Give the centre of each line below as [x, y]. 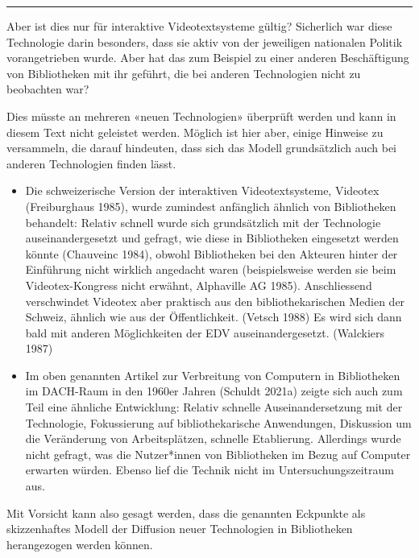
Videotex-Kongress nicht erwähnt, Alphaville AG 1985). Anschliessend [199, 285]
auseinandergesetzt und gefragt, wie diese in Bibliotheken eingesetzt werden [212, 238]
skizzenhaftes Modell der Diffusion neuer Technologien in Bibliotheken [180, 529]
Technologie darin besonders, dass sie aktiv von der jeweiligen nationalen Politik [205, 41]
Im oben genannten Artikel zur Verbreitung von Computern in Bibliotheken [213, 375]
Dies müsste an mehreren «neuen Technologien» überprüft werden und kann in [201, 116]
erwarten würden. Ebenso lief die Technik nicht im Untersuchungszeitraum [209, 470]
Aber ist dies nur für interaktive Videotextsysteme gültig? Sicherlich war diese [199, 26]
